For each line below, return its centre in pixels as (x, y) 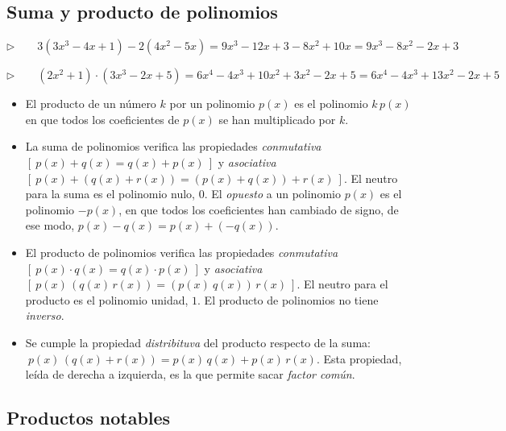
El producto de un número (91, 104)
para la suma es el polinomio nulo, (110, 194)
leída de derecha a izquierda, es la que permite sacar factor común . (190, 374)
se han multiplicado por (277, 119)
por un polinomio (212, 104)
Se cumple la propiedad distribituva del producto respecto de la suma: (198, 342)
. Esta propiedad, (359, 358)
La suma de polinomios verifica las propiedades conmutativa (173, 146)
